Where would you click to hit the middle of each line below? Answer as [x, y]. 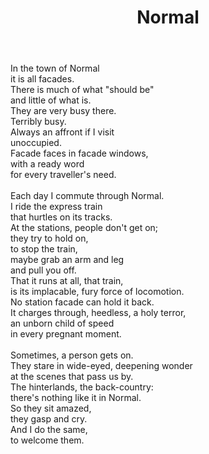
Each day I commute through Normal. [87, 196]
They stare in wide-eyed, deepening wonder [101, 366]
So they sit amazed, [51, 408]
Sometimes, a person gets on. [72, 355]
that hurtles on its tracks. [61, 217]
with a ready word [47, 164]
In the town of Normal [55, 68]
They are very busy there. [63, 111]
